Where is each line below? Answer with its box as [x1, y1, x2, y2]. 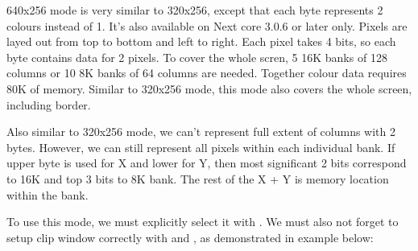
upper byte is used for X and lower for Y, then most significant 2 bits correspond [6, 154, 407, 171]
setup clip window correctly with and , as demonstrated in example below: [6, 228, 374, 245]
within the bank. [6, 186, 89, 203]
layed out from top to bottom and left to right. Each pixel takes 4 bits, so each [6, 33, 396, 50]
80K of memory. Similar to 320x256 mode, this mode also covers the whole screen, [6, 80, 412, 97]
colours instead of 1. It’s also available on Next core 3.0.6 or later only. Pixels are [6, 17, 408, 34]
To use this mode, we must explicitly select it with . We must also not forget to [6, 213, 399, 230]
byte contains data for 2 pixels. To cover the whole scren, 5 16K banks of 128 [6, 48, 387, 65]
